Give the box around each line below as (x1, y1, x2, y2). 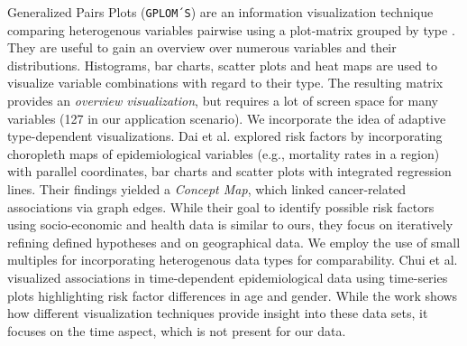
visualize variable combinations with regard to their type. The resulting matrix (7, 73, 444, 92)
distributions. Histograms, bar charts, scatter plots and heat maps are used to (7, 55, 437, 74)
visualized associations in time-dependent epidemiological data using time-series (7, 267, 448, 286)
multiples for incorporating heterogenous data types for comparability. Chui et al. (7, 250, 458, 269)
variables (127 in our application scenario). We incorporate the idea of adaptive (7, 108, 446, 127)
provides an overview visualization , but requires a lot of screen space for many (7, 91, 438, 110)
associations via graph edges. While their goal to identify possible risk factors (7, 197, 435, 216)
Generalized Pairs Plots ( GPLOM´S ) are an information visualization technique (7, 3, 434, 21)
